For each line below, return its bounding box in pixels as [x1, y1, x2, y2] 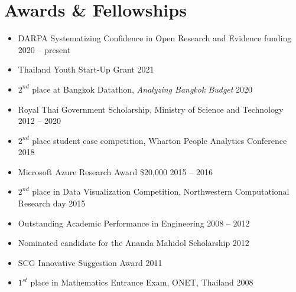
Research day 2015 [18, 197, 86, 209]
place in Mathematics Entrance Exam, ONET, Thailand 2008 [30, 276, 253, 288]
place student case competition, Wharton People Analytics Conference [32, 134, 287, 146]
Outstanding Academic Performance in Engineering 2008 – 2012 [18, 216, 250, 229]
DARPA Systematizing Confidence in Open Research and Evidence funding [18, 32, 292, 44]
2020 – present [18, 43, 71, 55]
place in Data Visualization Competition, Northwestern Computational [32, 185, 290, 198]
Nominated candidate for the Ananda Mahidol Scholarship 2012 [18, 237, 249, 249]
